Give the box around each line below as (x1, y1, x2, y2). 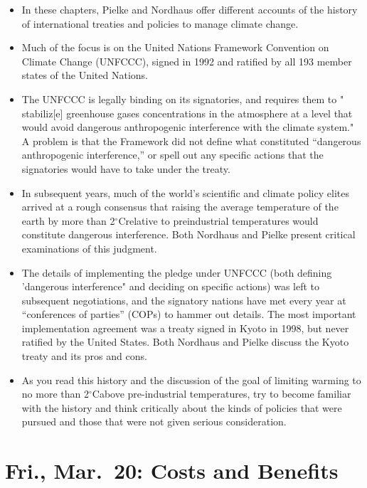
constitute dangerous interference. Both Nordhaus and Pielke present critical (21, 227, 356, 242)
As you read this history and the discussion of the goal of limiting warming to (21, 372, 361, 387)
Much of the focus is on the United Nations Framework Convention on (21, 40, 329, 55)
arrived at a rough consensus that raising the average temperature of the (21, 199, 339, 214)
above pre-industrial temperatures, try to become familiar (99, 386, 351, 401)
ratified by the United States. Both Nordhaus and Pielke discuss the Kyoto (21, 334, 349, 349)
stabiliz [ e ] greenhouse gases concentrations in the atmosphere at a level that (21, 105, 353, 120)
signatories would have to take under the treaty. (21, 161, 230, 176)
